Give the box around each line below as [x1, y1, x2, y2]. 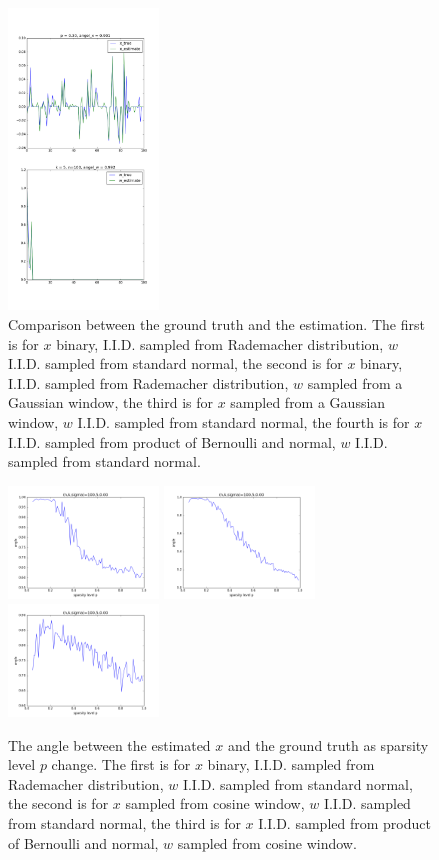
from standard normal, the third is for [8, 813, 241, 833]
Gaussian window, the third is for [8, 392, 213, 413]
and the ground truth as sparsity [227, 734, 429, 755]
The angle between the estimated [8, 734, 211, 755]
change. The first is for [51, 754, 191, 775]
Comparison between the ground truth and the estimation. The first [8, 313, 425, 334]
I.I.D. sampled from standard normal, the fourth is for [77, 411, 410, 432]
